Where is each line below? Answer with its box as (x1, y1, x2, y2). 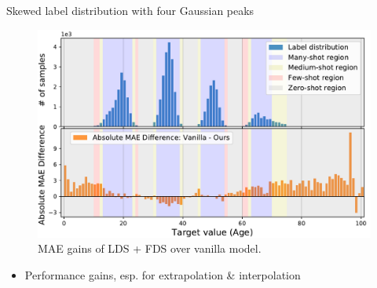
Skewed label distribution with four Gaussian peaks (6, 2, 254, 18)
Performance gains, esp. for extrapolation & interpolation (24, 266, 301, 283)
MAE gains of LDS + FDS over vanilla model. (38, 240, 262, 257)
